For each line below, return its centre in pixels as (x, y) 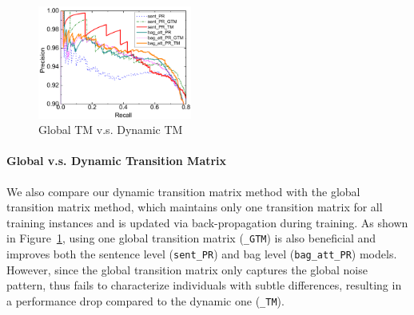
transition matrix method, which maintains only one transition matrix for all (195, 207)
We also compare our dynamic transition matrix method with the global (183, 191)
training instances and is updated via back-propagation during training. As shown (207, 222)
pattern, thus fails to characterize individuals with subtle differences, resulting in (204, 285)
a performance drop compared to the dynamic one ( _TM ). (145, 300)
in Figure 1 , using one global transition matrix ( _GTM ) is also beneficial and (191, 238)
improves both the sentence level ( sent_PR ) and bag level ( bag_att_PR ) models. (202, 254)
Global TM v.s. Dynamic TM (111, 130)
